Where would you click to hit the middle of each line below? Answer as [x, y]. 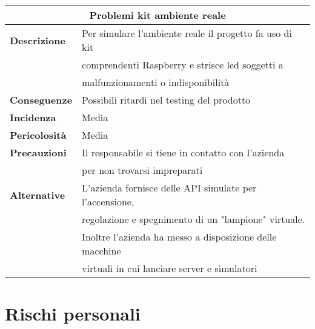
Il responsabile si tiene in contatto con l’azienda [183, 152]
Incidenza [33, 117]
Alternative [38, 194]
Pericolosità [38, 135]
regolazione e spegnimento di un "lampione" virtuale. [194, 219]
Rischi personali [73, 314]
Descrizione [38, 40]
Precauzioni [38, 152]
